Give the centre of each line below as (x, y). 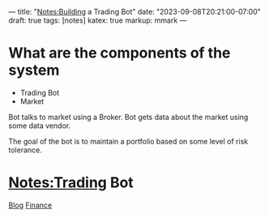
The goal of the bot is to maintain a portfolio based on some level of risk (128, 141)
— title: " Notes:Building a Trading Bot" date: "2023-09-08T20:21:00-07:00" (135, 12)
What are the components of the (120, 53)
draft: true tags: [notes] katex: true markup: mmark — (98, 20)
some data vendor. (40, 126)
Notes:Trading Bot (71, 183)
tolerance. (25, 150)
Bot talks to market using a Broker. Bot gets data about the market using (128, 117)
